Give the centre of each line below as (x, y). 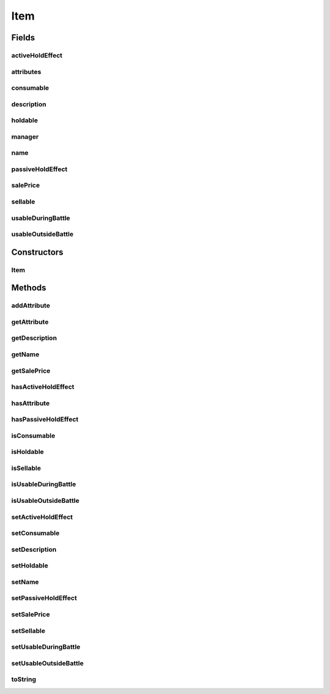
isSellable (26, 468)
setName (25, 582)
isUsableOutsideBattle (45, 501)
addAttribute (31, 305)
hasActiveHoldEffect (43, 387)
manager (25, 136)
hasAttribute (31, 403)
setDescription (34, 549)
